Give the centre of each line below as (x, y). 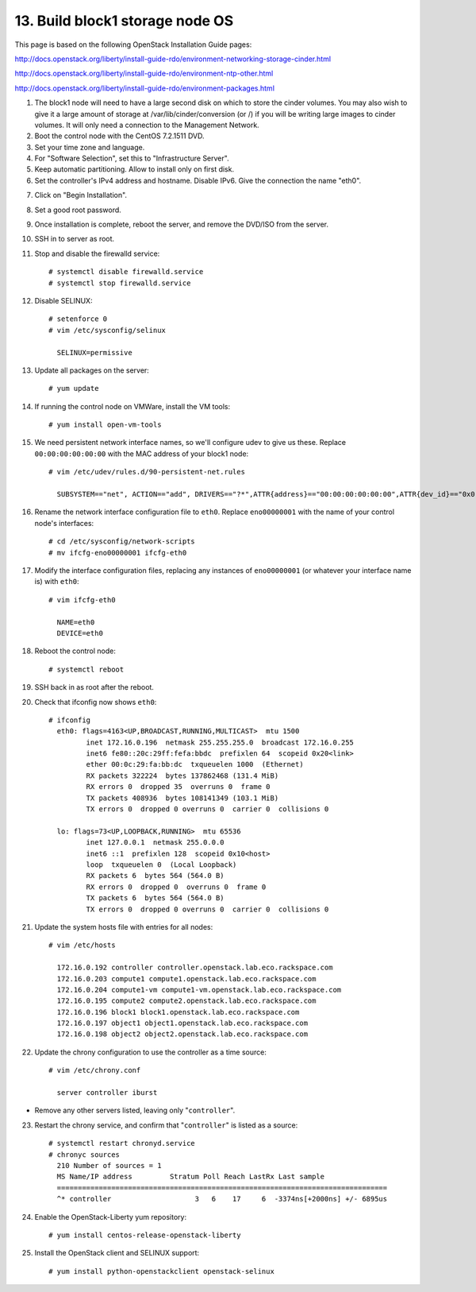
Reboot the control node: (75, 651)
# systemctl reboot (86, 669)
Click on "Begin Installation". (81, 195)
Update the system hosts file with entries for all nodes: (124, 926)
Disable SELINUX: (63, 300)
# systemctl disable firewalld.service (126, 272)
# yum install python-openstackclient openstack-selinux (162, 1271)
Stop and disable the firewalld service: (97, 253)
